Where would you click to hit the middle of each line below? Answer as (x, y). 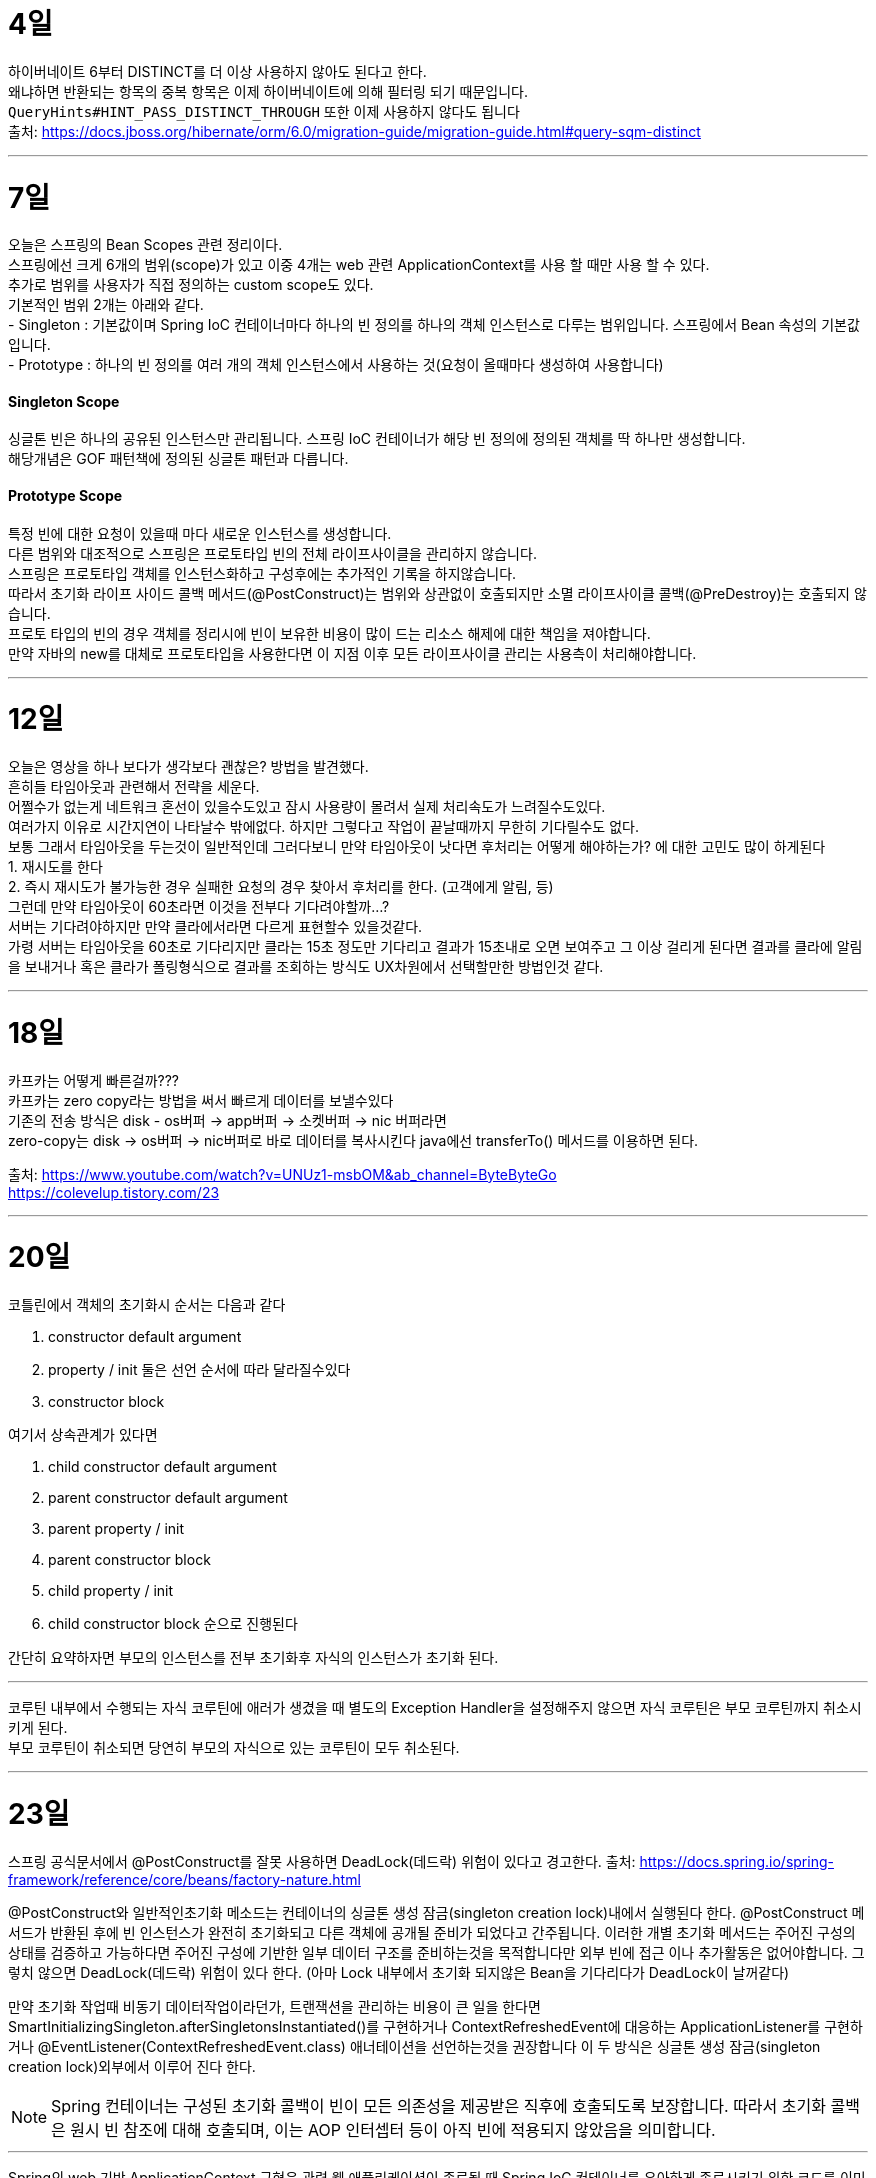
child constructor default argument (162, 1467)
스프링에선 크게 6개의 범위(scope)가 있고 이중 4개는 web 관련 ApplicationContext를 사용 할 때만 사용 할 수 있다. (359, 265)
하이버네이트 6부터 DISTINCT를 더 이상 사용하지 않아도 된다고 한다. (217, 71)
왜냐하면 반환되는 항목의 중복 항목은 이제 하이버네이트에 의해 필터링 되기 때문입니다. (268, 91)
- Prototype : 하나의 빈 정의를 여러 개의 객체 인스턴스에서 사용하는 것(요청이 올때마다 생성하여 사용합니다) (336, 365)
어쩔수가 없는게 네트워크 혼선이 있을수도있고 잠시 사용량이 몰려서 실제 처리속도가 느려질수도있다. (307, 807)
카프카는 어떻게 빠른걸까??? (94, 1080)
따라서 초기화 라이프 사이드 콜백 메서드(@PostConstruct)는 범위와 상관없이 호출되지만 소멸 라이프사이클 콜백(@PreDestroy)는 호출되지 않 (437, 593)
